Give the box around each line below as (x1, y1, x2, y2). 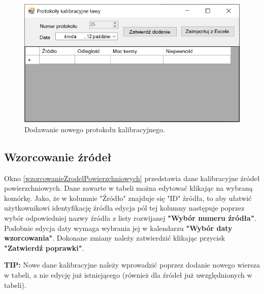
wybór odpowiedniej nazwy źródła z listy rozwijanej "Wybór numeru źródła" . (4, 212, 256, 223)
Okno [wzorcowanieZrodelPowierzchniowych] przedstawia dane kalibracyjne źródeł (4, 172, 260, 183)
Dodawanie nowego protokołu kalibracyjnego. (24, 124, 165, 134)
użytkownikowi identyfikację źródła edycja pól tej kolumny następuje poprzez (4, 202, 245, 213)
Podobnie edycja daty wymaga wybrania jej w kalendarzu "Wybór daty (4, 222, 233, 233)
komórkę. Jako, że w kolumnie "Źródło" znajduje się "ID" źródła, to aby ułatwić (4, 192, 252, 203)
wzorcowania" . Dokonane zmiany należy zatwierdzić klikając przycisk (4, 232, 225, 243)
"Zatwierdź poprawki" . (4, 242, 84, 253)
